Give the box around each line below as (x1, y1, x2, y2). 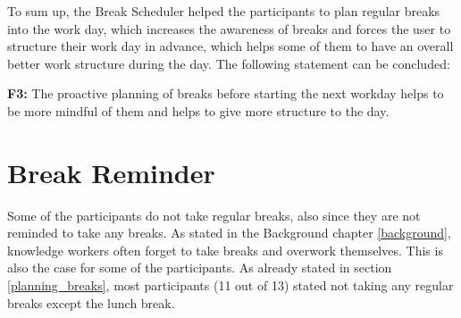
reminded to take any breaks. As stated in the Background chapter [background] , (7, 223, 451, 242)
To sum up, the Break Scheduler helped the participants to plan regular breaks (7, 2, 440, 20)
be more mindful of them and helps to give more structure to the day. (7, 101, 390, 120)
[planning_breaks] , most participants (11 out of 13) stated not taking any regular (7, 276, 454, 295)
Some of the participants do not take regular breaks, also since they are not (7, 205, 421, 224)
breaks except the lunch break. (7, 293, 175, 312)
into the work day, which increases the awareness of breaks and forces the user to (7, 19, 451, 38)
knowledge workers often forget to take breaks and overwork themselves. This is (7, 240, 443, 259)
